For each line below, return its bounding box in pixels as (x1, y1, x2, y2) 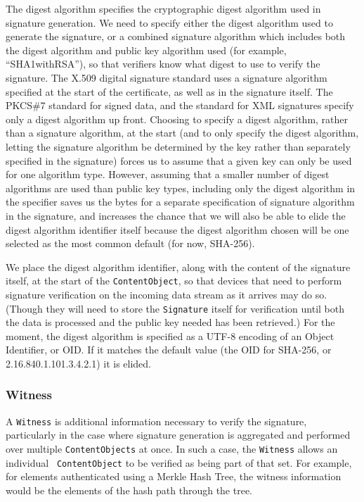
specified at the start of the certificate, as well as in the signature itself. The (6, 84, 333, 99)
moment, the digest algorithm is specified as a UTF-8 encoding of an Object (6, 328, 334, 343)
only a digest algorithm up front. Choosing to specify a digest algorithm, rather (6, 111, 349, 126)
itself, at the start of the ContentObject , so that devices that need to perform (6, 273, 342, 288)
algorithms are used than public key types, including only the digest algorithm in (6, 180, 356, 195)
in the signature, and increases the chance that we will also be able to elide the (6, 208, 346, 222)
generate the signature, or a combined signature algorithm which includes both (6, 29, 346, 44)
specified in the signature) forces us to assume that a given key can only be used (6, 153, 352, 168)
